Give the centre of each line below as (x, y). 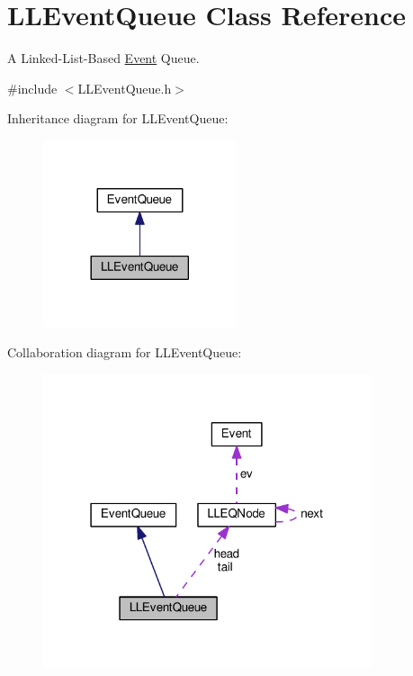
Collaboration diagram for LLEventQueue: (125, 352)
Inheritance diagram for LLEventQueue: (118, 118)
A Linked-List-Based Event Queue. (103, 58)
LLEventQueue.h (125, 88)
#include (32, 88)
